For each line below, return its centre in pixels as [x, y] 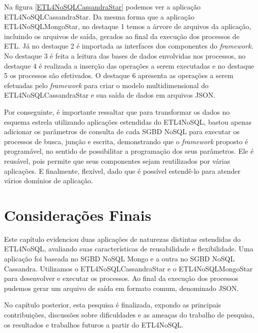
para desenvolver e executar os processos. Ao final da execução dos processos [121, 278]
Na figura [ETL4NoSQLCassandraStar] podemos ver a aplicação [102, 7]
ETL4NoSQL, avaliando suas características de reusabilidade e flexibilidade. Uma [129, 249]
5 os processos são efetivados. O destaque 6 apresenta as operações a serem [119, 75]
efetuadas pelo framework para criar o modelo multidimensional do [106, 85]
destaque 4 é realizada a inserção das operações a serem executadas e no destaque [129, 65]
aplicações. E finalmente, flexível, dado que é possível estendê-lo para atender [122, 171]
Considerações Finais [78, 215]
